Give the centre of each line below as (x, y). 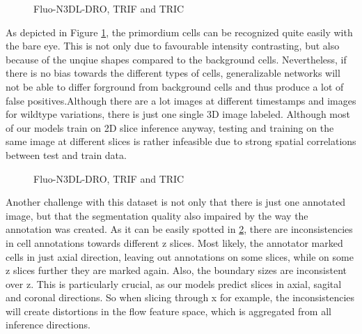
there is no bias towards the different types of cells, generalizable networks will (173, 73)
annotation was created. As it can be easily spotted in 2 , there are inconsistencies (179, 229)
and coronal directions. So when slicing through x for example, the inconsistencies (180, 297)
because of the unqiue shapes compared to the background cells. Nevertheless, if (176, 59)
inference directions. (48, 325)
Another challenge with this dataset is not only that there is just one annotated (176, 202)
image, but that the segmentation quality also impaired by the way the (157, 215)
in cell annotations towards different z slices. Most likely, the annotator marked (174, 242)
